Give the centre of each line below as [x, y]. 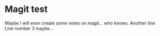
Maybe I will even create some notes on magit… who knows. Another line [80, 23]
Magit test [26, 9]
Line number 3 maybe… [29, 28]
